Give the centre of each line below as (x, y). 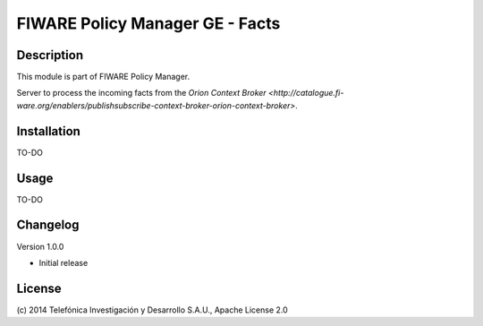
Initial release (64, 262)
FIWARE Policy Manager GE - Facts (148, 23)
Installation (48, 131)
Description (50, 55)
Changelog (48, 225)
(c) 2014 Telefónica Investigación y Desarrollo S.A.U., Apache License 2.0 (152, 310)
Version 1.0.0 (40, 246)
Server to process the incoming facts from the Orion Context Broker (142, 93)
